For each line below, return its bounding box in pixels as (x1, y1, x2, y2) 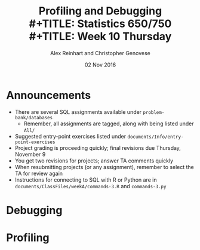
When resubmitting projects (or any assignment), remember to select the (14, 163, 194, 170)
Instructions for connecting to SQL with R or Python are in (14, 176, 157, 183)
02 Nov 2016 (84, 61, 116, 68)
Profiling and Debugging (38, 4, 162, 18)
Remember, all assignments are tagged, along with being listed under (23, 120, 194, 127)
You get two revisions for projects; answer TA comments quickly (14, 157, 174, 164)
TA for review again (14, 170, 63, 177)
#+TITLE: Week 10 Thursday (29, 30, 172, 43)
